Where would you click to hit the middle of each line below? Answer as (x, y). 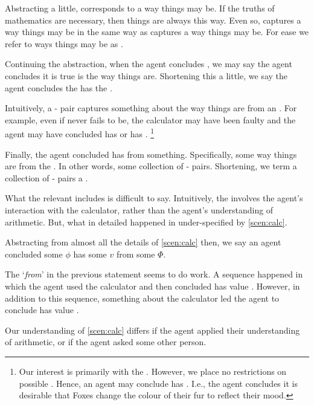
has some (90, 254)
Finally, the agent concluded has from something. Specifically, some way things (151, 154)
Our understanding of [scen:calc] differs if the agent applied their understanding (152, 330)
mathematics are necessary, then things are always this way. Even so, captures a (153, 20)
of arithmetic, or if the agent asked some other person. (106, 342)
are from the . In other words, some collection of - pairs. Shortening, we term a (151, 166)
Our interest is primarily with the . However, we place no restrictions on (153, 371)
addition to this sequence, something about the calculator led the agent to (142, 298)
